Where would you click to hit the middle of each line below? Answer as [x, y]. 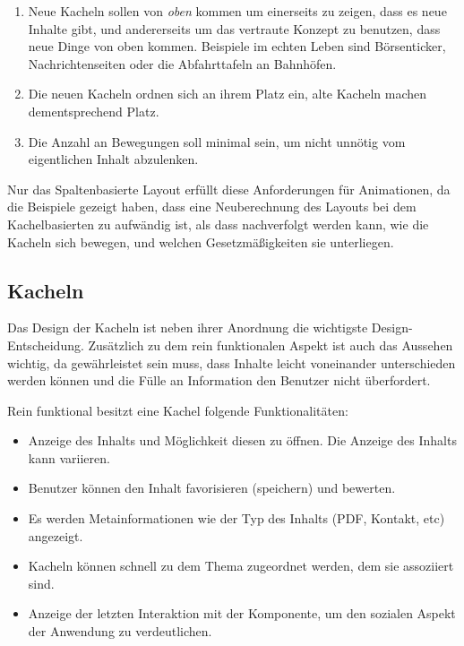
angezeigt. [56, 535]
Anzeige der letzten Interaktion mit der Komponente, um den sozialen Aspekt [242, 613]
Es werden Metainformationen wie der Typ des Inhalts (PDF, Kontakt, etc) [236, 518]
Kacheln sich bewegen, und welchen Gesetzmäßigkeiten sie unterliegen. [201, 241]
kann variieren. [69, 457]
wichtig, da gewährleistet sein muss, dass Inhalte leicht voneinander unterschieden [232, 362]
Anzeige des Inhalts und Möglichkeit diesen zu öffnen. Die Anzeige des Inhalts [242, 440]
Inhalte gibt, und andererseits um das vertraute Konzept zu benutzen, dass [234, 28]
